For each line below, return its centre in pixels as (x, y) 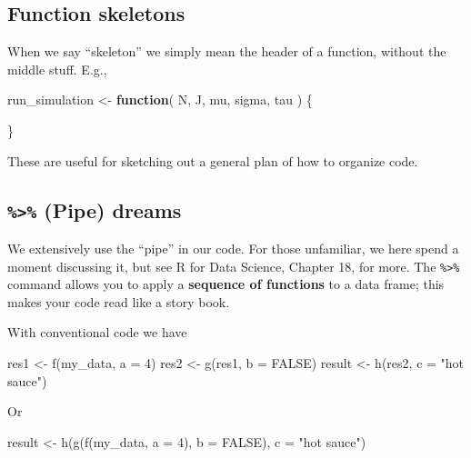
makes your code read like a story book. (119, 301)
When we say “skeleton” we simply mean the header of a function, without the (227, 51)
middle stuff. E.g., (57, 69)
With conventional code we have (97, 332)
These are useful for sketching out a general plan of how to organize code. (213, 160)
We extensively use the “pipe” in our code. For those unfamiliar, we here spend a (233, 248)
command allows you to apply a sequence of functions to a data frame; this (226, 284)
